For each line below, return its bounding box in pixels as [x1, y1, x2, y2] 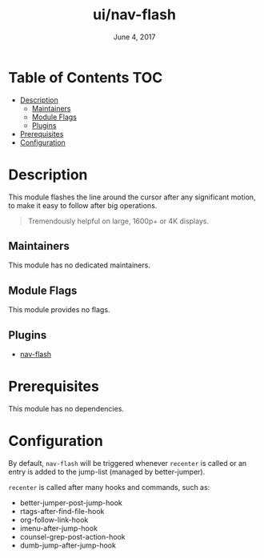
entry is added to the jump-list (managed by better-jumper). [8, 467, 206, 476]
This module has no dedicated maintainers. [8, 260, 150, 270]
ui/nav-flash [93, 6, 176, 24]
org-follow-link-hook [19, 515, 89, 524]
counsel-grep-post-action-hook [19, 532, 126, 541]
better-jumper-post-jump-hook [19, 498, 122, 508]
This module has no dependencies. [8, 404, 124, 413]
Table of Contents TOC [8, 68, 163, 86]
